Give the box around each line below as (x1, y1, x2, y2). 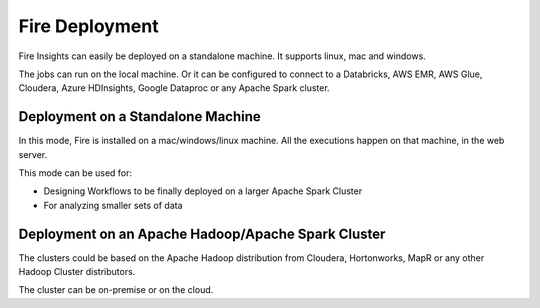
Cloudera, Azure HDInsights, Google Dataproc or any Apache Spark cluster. (18, 82, 330, 94)
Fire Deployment (18, 15, 159, 37)
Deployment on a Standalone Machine (18, 108, 262, 125)
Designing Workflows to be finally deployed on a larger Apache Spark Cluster (43, 185, 363, 197)
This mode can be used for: (18, 167, 133, 179)
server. (18, 148, 48, 160)
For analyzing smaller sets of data (43, 199, 183, 211)
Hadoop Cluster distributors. (18, 266, 136, 278)
